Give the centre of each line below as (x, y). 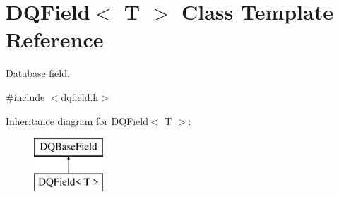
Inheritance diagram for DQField (77, 120)
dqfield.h (80, 96)
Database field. (38, 73)
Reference (55, 39)
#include (25, 96)
